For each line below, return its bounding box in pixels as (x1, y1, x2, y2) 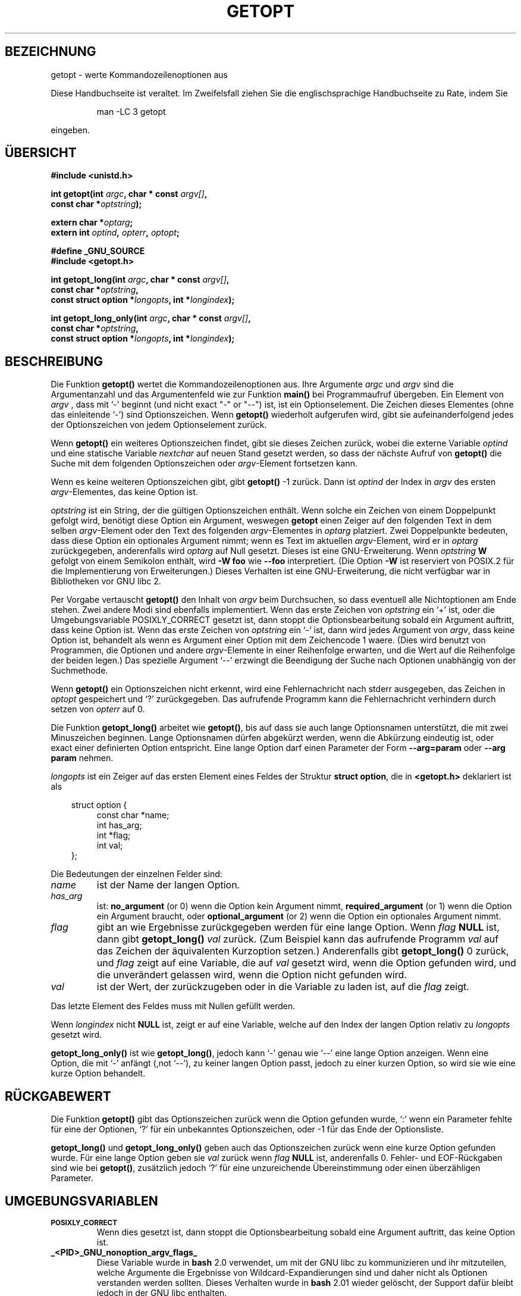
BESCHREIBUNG (5, 353, 103, 369)
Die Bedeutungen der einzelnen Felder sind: (51, 869, 222, 879)
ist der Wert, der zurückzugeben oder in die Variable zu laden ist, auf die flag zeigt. (96, 981, 469, 993)
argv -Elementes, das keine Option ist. (51, 487, 198, 497)
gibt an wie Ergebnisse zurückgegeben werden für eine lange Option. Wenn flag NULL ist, (96, 921, 500, 934)
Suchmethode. (51, 665, 108, 676)
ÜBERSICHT (5, 145, 77, 161)
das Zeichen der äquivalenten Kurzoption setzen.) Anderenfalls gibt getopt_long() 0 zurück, (96, 945, 509, 957)
